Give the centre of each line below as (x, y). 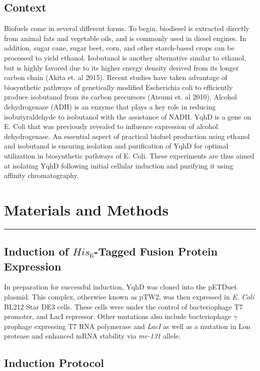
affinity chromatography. (41, 175)
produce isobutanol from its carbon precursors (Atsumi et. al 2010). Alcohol (120, 97)
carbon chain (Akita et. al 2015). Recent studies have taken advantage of (116, 77)
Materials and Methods (86, 209)
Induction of (36, 251)
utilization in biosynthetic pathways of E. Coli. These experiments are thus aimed (129, 155)
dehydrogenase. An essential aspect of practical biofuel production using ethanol (127, 136)
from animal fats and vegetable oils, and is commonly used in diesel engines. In (125, 38)
